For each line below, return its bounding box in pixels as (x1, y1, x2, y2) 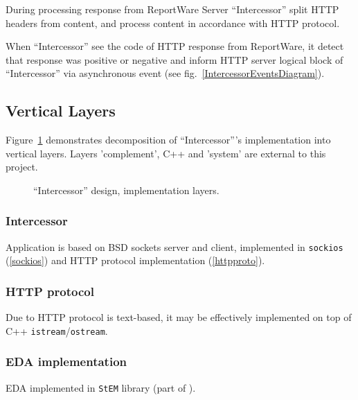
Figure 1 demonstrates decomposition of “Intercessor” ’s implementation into (6, 132, 331, 147)
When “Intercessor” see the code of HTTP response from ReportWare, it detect (6, 39, 344, 53)
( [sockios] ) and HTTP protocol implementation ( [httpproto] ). (6, 253, 265, 268)
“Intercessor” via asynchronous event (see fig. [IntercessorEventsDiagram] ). (6, 66, 325, 80)
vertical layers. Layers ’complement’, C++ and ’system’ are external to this (6, 146, 326, 160)
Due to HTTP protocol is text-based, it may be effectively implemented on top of (6, 310, 352, 324)
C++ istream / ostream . (6, 323, 108, 338)
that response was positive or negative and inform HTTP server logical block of (6, 52, 343, 67)
